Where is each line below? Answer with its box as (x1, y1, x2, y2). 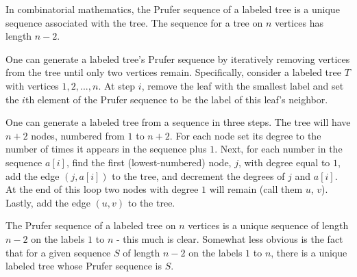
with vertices (5, 78, 59, 92)
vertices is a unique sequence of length (188, 218, 349, 233)
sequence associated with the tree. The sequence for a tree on (5, 15, 263, 29)
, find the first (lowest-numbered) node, (66, 155, 232, 169)
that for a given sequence (5, 245, 111, 259)
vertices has (274, 15, 323, 29)
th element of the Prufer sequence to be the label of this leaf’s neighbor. (25, 92, 328, 106)
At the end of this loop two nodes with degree (5, 182, 199, 196)
